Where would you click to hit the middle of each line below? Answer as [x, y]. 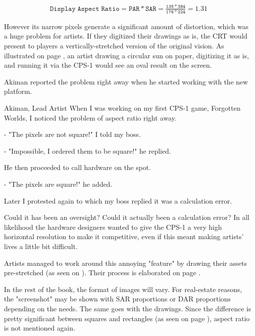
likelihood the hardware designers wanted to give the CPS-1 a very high [113, 227]
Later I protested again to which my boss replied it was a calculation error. [118, 200]
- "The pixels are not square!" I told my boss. [73, 134]
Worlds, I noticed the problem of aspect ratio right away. [90, 117]
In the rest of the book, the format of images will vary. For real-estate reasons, [123, 289]
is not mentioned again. [40, 328]
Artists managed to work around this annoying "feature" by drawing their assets [126, 263]
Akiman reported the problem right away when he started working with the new [126, 81]
